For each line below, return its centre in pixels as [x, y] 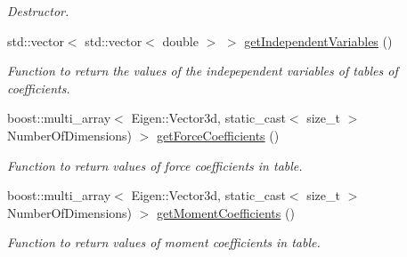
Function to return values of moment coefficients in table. [164, 242]
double [180, 40]
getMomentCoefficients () [226, 212]
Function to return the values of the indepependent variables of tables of [203, 71]
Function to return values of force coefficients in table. [155, 165]
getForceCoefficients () [218, 135]
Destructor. [38, 11]
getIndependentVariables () [318, 40]
